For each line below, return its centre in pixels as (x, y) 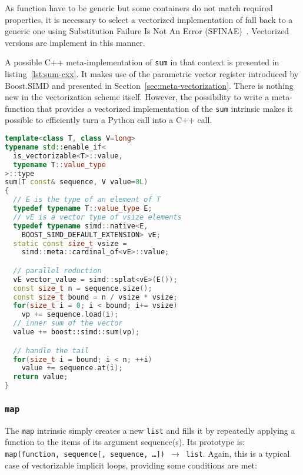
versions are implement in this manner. (75, 42)
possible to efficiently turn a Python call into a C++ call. (109, 120)
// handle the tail (51, 351)
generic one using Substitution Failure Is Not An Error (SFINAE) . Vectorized (147, 31)
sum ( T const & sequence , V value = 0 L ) (76, 182)
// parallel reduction (57, 270)
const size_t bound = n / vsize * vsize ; (95, 297)
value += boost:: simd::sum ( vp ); (76, 332)
